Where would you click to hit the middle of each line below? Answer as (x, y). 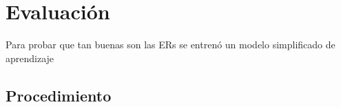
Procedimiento (59, 95)
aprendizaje (30, 58)
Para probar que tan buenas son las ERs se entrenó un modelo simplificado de (170, 45)
